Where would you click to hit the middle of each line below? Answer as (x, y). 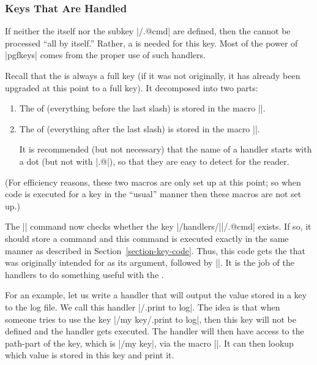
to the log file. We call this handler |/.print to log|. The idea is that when (143, 307)
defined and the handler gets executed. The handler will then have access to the (155, 331)
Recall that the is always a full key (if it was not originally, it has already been (153, 75)
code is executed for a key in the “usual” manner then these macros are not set (153, 194)
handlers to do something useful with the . (84, 274)
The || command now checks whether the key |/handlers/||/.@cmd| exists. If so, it (158, 226)
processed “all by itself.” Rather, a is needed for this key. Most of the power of (151, 43)
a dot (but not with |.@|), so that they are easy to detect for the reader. (154, 161)
